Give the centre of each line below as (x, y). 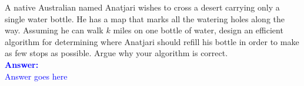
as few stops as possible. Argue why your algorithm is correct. (116, 53)
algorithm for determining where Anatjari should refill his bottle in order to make (152, 41)
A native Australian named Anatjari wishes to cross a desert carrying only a (142, 7)
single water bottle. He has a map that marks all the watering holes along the (145, 18)
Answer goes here (36, 76)
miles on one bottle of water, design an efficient (198, 30)
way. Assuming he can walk (54, 30)
